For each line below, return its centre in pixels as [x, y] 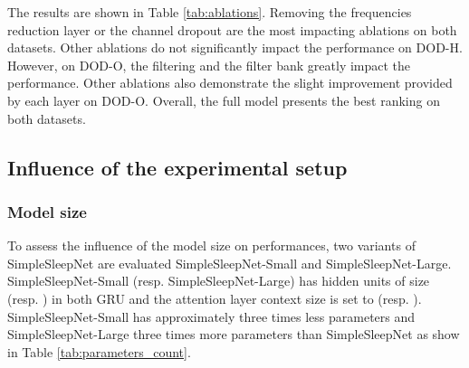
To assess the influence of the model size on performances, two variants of [211, 245]
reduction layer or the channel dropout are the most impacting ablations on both [232, 29]
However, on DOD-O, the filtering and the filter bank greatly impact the [209, 65]
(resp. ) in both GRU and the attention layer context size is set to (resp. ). [215, 298]
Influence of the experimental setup [177, 167]
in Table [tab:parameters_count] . [99, 351]
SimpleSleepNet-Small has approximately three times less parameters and [211, 316]
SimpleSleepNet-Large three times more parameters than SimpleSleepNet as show [234, 334]
